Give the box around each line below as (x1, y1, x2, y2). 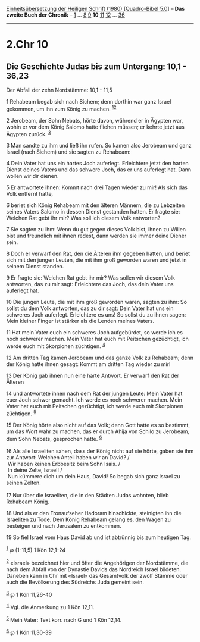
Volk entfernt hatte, (6, 190, 54, 198)
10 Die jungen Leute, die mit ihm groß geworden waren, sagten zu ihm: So (6, 299, 187, 306)
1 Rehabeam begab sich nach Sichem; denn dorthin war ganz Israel (6, 98, 171, 105)
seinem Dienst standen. (6, 263, 64, 270)
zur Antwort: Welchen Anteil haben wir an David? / (6, 454, 130, 461)
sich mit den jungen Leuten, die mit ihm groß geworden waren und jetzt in (6, 256, 187, 264)
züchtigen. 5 (6, 409, 37, 417)
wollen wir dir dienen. (6, 173, 59, 180)
